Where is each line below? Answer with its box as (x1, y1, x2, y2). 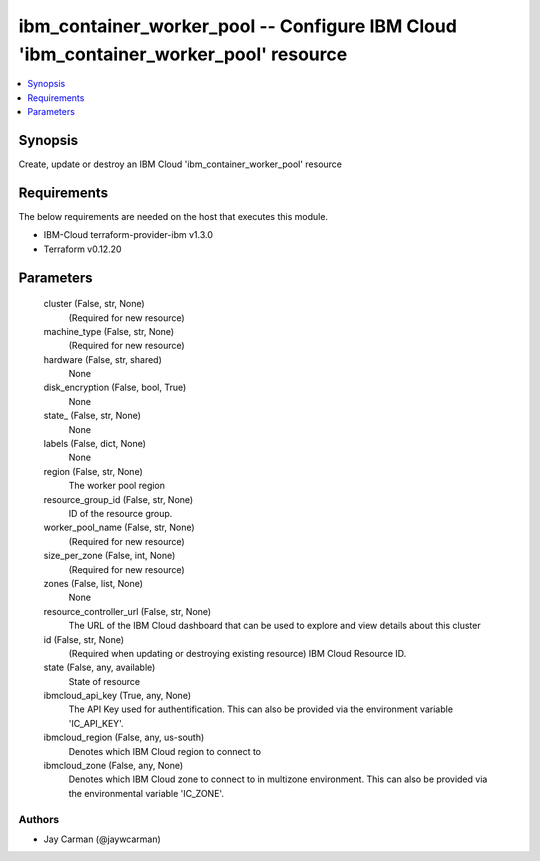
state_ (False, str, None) (43, 410, 142, 422)
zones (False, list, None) (43, 577, 144, 589)
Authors (18, 812, 60, 826)
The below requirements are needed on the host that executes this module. (18, 210, 329, 222)
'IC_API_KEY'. (68, 717, 124, 729)
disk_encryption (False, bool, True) (43, 381, 187, 394)
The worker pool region (68, 480, 165, 492)
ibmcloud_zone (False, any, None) (43, 760, 184, 772)
